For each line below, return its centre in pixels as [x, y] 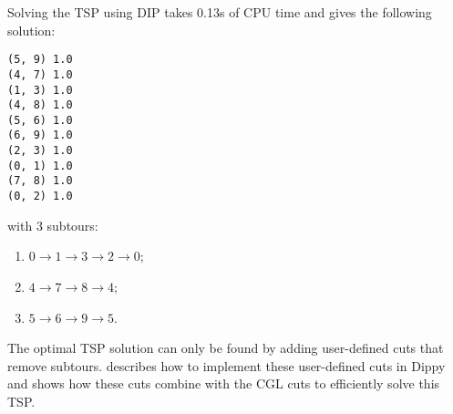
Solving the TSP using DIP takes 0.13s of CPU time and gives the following [220, 12]
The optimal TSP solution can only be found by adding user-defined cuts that [226, 348]
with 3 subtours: [53, 225]
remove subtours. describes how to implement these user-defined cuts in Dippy [226, 365]
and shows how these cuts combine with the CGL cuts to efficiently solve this [224, 383]
